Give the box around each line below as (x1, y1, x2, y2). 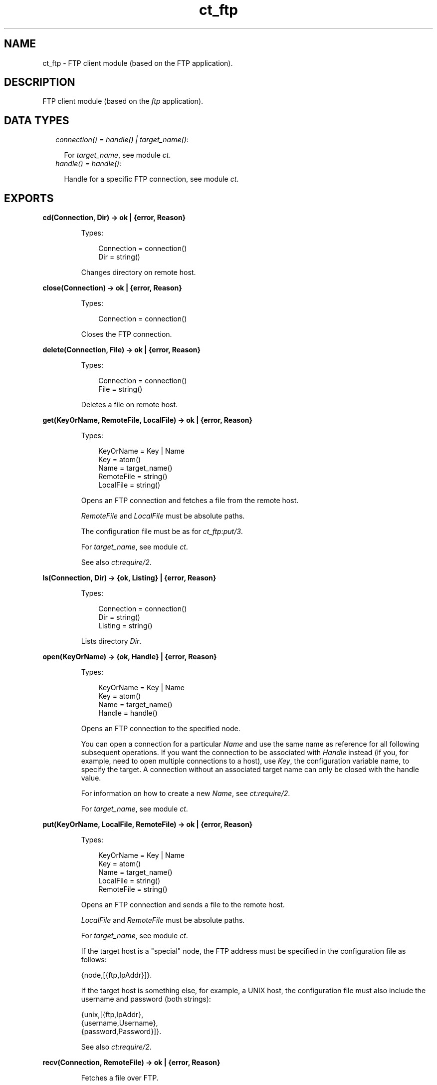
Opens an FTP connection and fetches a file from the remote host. (81, 496, 299, 505)
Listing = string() (98, 621, 153, 630)
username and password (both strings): (81, 995, 211, 1004)
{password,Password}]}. (81, 1027, 162, 1036)
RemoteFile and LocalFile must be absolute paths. (81, 512, 245, 521)
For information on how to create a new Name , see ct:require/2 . (81, 789, 290, 798)
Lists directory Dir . (81, 637, 142, 646)
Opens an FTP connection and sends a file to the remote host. (81, 900, 285, 909)
